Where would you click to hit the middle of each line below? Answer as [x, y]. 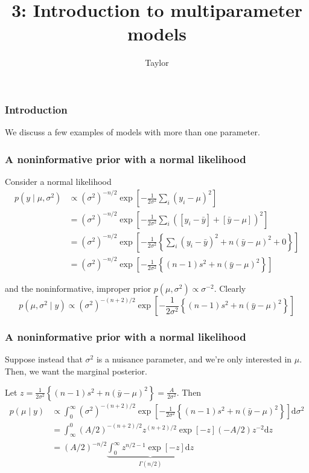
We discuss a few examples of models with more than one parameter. [132, 132]
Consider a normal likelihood [58, 182]
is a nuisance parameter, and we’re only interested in [194, 359]
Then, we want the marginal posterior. [76, 371]
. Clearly [230, 288]
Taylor [157, 63]
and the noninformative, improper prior [78, 288]
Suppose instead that [44, 359]
